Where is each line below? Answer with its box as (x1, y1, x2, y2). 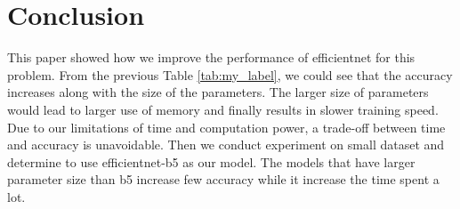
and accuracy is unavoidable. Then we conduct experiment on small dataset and (7, 135, 445, 154)
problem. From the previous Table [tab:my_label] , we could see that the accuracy (7, 65, 453, 84)
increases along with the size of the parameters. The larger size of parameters (7, 83, 429, 101)
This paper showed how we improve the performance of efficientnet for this (7, 48, 416, 67)
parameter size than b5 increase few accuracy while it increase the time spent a (7, 170, 440, 189)
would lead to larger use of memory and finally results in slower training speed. (7, 100, 439, 118)
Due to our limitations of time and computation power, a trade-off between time (7, 117, 446, 136)
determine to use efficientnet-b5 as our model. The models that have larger (7, 152, 416, 171)
